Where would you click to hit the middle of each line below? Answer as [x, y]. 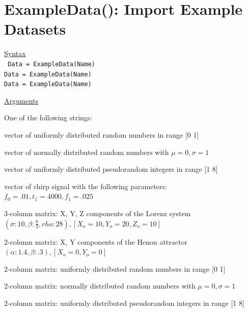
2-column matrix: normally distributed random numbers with [100, 286]
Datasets [35, 29]
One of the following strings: [48, 118]
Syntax [15, 53]
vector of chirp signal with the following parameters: [86, 186]
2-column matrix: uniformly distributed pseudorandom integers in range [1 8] [124, 303]
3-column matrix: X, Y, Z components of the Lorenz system [98, 213]
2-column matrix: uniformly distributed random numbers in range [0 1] [115, 268]
